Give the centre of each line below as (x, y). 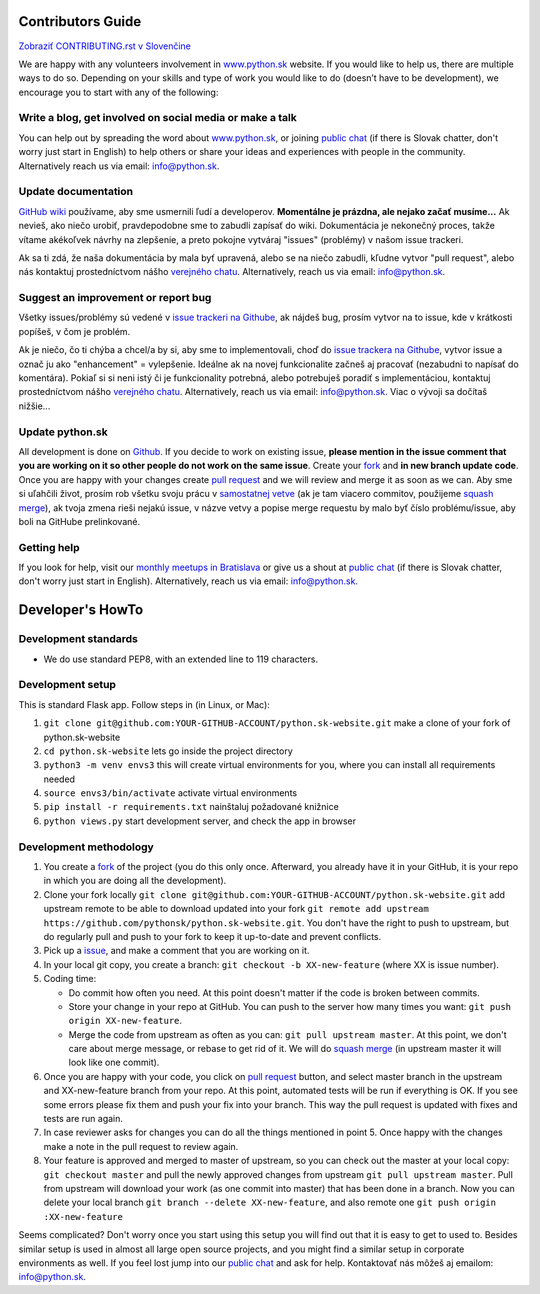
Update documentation (76, 192)
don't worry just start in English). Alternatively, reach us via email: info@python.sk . (188, 581)
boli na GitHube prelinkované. (79, 521)
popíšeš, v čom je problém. (74, 331)
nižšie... (34, 406)
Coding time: (70, 979)
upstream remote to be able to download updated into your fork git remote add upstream (236, 909)
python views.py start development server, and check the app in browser (200, 821)
